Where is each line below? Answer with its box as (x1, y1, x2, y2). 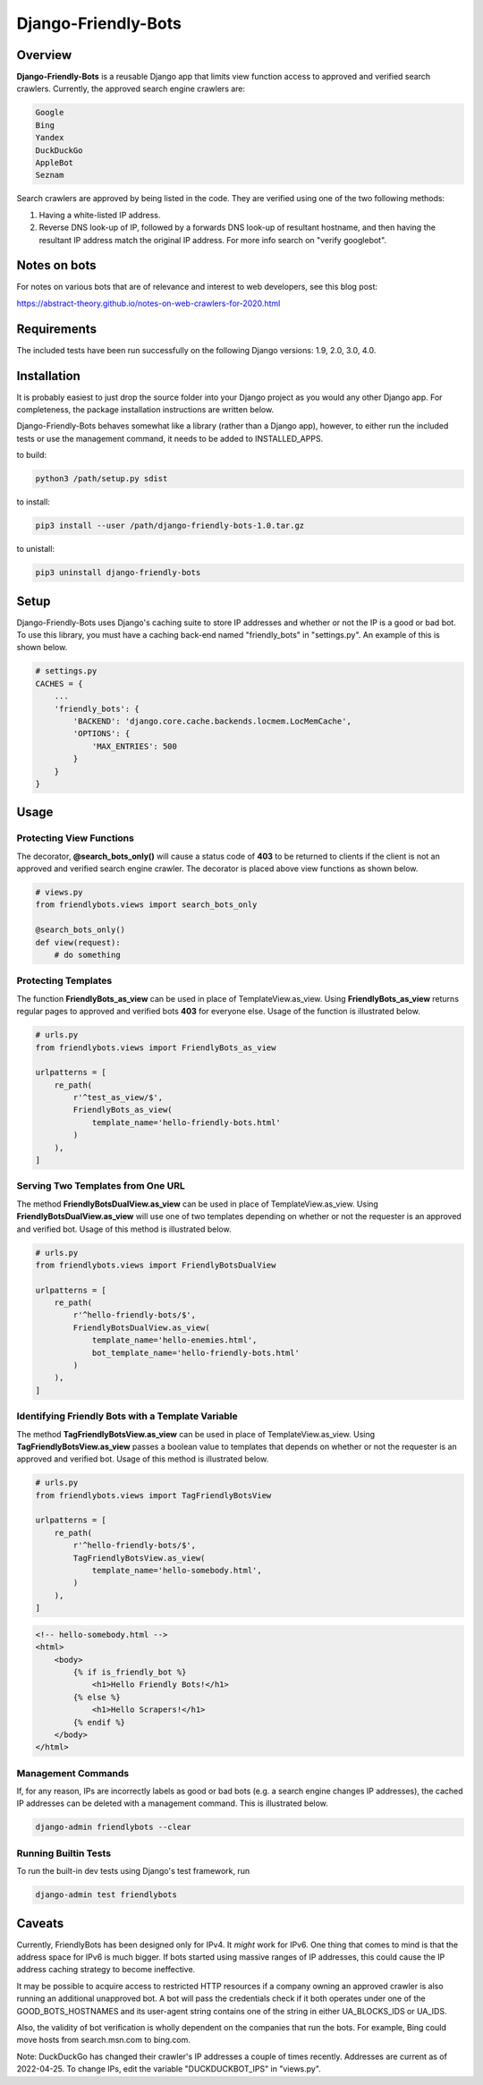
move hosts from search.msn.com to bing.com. (16, 2035, 191, 2046)
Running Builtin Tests (16, 1847, 112, 1860)
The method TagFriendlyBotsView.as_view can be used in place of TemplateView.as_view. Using (16, 1428, 376, 1439)
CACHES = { (35, 678, 83, 689)
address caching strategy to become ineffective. (16, 1964, 196, 1975)
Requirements (16, 321, 97, 336)
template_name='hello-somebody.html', (91, 1565, 263, 1576)
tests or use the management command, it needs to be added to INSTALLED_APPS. (16, 433, 324, 444)
